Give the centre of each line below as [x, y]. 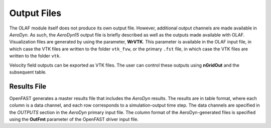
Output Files [35, 13]
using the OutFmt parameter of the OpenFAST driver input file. [74, 119]
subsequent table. [28, 72]
